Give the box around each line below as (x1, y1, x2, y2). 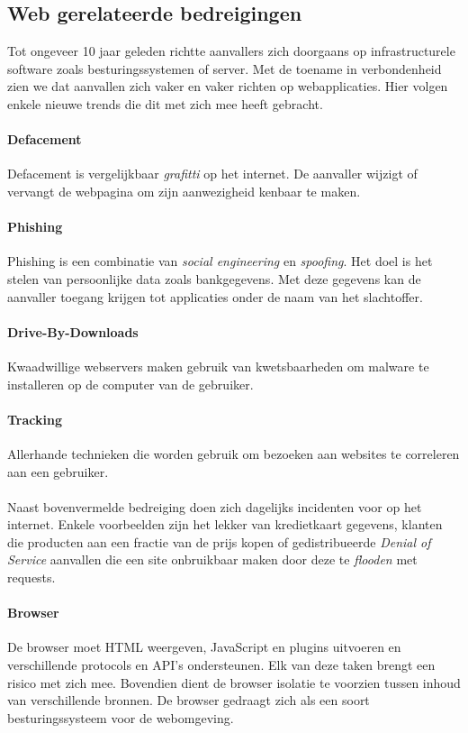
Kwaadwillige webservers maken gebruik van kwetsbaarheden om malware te (7, 356, 429, 375)
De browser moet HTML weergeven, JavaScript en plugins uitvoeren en (7, 637, 401, 656)
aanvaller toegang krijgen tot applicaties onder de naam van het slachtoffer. (7, 287, 423, 306)
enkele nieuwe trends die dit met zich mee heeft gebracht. (7, 94, 323, 113)
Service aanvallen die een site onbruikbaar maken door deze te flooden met (7, 550, 418, 569)
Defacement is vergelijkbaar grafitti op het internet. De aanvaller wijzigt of (7, 164, 418, 183)
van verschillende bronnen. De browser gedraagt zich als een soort (7, 691, 370, 710)
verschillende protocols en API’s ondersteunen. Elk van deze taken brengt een (7, 655, 436, 674)
